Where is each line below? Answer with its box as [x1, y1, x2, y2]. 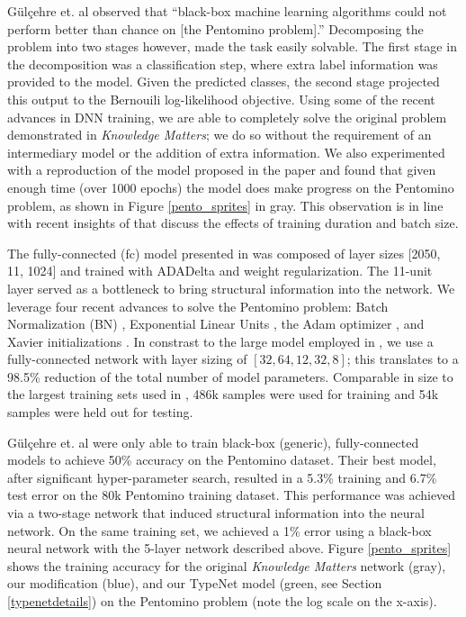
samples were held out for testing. [7, 403, 193, 422]
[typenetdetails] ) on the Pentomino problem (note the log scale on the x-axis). [7, 592, 437, 610]
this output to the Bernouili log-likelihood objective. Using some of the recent [7, 89, 435, 108]
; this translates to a [346, 349, 459, 368]
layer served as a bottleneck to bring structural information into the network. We [7, 278, 455, 297]
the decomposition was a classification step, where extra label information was [7, 54, 438, 73]
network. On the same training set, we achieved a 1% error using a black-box [7, 521, 432, 540]
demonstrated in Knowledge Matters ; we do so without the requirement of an [7, 125, 432, 144]
